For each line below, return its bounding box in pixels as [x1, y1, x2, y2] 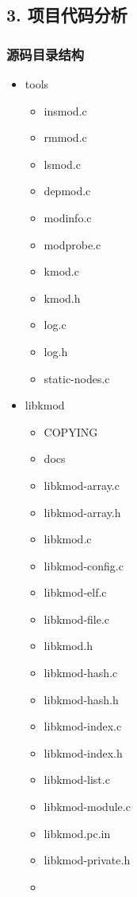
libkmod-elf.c [44, 584, 107, 601]
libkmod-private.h [44, 852, 131, 868]
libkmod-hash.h [44, 691, 119, 707]
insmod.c [44, 102, 87, 119]
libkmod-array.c [44, 476, 120, 493]
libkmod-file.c [44, 610, 110, 627]
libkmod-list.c [44, 771, 110, 788]
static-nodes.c [44, 370, 110, 386]
